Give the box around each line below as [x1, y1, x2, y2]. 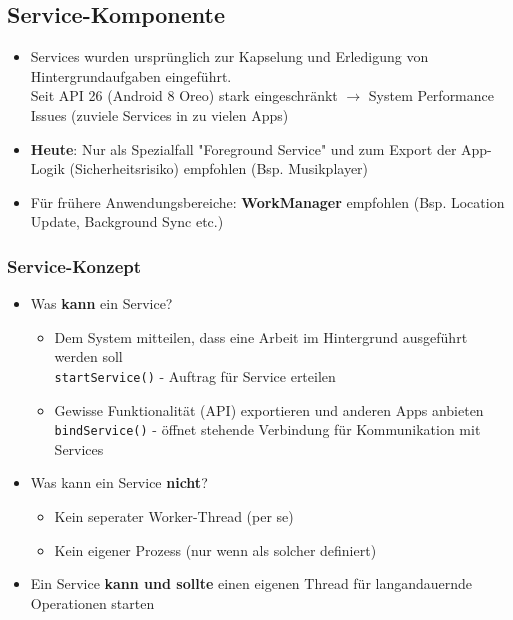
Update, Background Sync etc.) [30, 211, 224, 232]
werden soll [54, 346, 123, 367]
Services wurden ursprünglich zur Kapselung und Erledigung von [30, 46, 429, 67]
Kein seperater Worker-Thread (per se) [54, 506, 294, 527]
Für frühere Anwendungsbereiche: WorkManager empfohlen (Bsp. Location [30, 191, 505, 212]
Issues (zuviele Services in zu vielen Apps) [30, 104, 289, 125]
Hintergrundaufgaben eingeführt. [30, 65, 232, 86]
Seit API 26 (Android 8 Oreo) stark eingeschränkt [30, 85, 338, 106]
